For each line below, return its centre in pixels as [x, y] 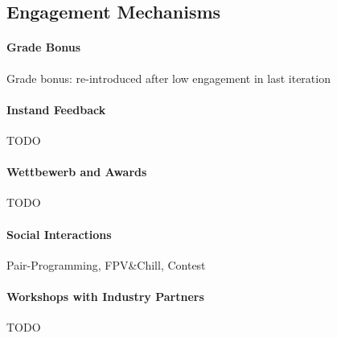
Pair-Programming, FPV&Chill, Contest [106, 264]
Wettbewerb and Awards [77, 172]
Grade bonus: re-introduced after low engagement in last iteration [168, 78]
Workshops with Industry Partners [105, 296]
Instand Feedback [56, 109]
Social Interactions [59, 234]
